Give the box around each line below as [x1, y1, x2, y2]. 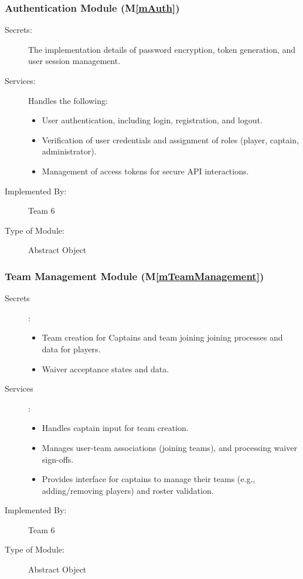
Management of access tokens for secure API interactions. [42, 164, 249, 177]
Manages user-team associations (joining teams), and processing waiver [42, 441, 297, 453]
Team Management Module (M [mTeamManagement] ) [5, 268, 264, 283]
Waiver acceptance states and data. [42, 362, 169, 375]
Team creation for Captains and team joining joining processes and [42, 331, 283, 344]
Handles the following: [28, 94, 108, 106]
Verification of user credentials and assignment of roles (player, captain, [42, 133, 299, 146]
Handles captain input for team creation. [42, 422, 189, 434]
